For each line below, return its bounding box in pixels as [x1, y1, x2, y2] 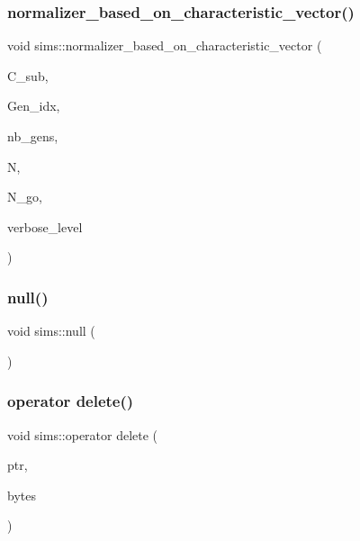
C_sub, [7, 66, 49, 85]
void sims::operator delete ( [7, 425, 158, 444]
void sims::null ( [7, 321, 95, 340]
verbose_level [7, 217, 83, 236]
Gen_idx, [7, 96, 60, 115]
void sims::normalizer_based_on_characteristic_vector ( [7, 36, 322, 55]
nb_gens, [7, 127, 58, 145]
